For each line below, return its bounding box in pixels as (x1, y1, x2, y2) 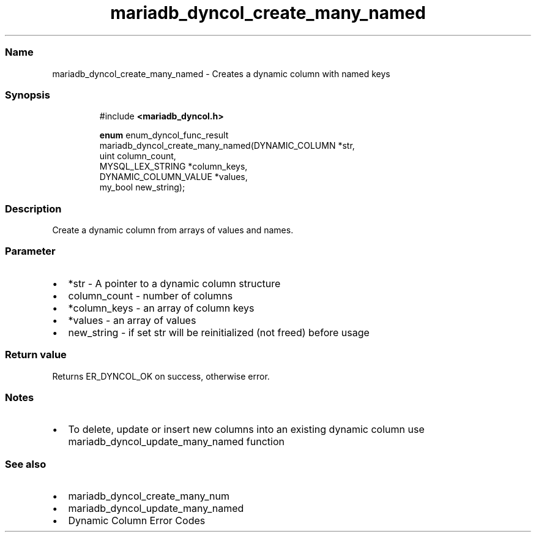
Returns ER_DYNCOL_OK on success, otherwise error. (52, 370, 270, 381)
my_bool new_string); (99, 182, 185, 193)
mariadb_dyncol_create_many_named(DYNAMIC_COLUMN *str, (99, 140, 355, 151)
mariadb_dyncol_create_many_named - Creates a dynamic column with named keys (52, 68, 390, 79)
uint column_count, (99, 151, 176, 162)
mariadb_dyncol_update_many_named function (68, 435, 285, 448)
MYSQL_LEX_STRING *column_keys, (99, 161, 248, 172)
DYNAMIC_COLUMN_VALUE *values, (99, 171, 248, 182)
